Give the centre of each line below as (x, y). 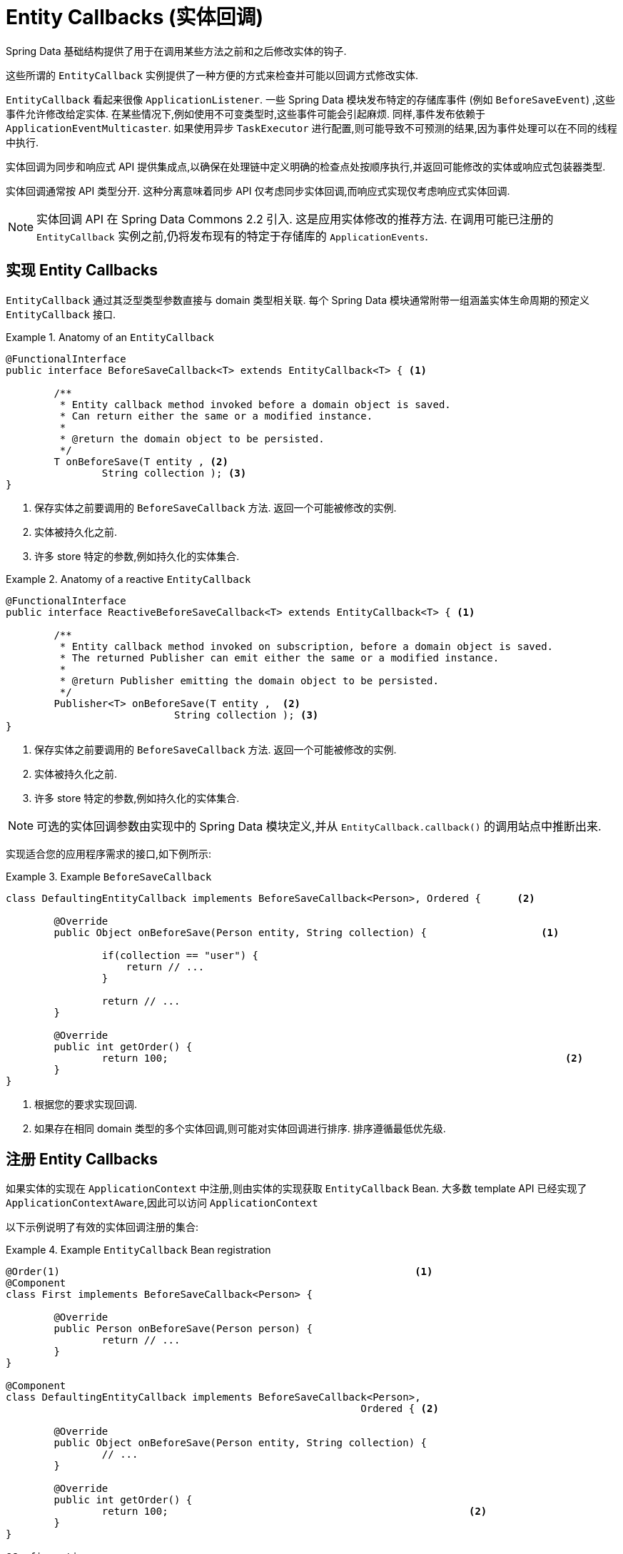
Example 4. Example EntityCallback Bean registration (138, 1250)
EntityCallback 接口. (61, 314)
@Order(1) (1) (219, 1272)
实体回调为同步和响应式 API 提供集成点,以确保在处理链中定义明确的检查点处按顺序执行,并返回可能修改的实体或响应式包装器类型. (306, 166)
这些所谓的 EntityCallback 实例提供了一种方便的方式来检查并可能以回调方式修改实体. (212, 75)
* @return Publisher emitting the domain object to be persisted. (249, 680)
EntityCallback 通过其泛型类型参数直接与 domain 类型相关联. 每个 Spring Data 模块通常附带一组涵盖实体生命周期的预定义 (298, 300)
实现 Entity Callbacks (82, 270)
